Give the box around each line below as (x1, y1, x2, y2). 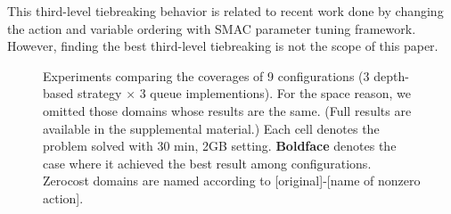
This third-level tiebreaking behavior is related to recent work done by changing (7, 2, 444, 20)
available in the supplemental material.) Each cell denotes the (43, 119, 380, 137)
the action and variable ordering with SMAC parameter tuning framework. (7, 19, 416, 37)
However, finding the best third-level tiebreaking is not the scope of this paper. (7, 37, 439, 55)
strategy (77, 84, 122, 103)
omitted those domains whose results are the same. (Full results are (43, 101, 412, 119)
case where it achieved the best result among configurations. (43, 153, 372, 172)
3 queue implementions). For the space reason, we (139, 84, 411, 103)
